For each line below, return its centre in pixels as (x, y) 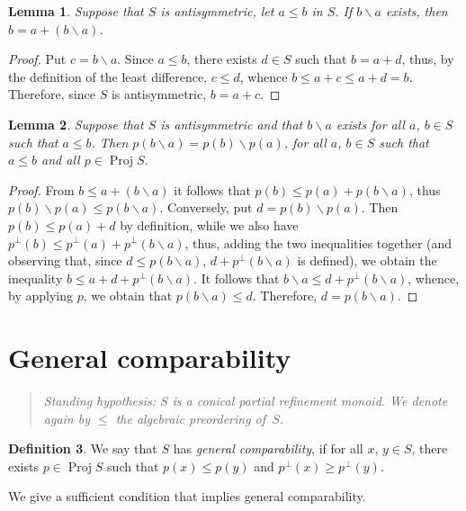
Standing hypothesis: (99, 401)
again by (67, 418)
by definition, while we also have (209, 224)
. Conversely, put (206, 207)
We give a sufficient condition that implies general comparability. (187, 496)
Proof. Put (37, 59)
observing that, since (65, 260)
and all (61, 160)
